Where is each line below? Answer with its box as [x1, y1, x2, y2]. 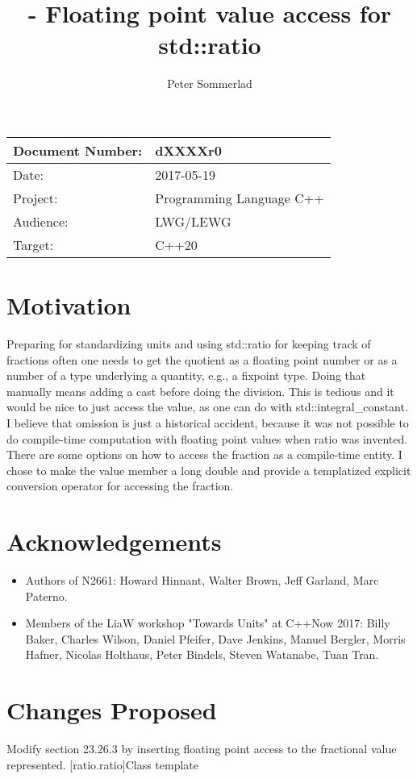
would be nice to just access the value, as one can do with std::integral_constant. [6, 398, 408, 415]
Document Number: [13, 140, 143, 160]
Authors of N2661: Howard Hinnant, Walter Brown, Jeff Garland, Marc [25, 572, 379, 589]
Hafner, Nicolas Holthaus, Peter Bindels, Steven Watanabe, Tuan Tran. [25, 646, 379, 663]
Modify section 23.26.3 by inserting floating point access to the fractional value [6, 740, 397, 757]
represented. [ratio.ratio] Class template [6, 756, 199, 773]
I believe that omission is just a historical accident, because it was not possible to [6, 414, 409, 431]
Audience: [13, 211, 69, 231]
